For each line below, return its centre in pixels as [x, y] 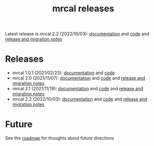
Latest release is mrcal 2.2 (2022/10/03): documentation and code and [77, 34]
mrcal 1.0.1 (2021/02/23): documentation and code [63, 73]
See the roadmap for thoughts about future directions [60, 138]
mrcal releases [83, 9]
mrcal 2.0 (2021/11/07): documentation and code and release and [78, 78]
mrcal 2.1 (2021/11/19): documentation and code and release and [78, 89]
